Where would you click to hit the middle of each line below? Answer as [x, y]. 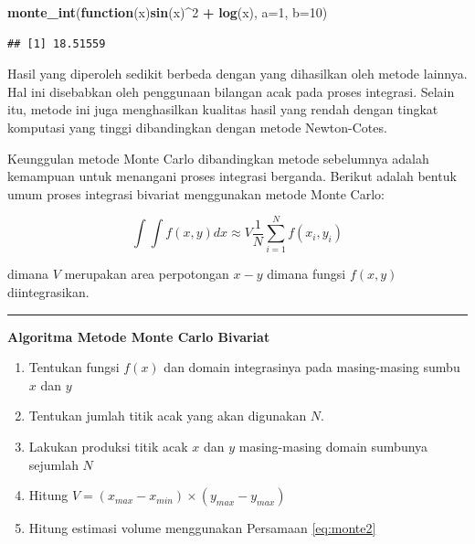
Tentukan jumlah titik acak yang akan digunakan [168, 416]
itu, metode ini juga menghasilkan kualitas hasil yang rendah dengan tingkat [223, 109]
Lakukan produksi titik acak [108, 447]
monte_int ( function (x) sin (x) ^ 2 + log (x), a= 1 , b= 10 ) [168, 12]
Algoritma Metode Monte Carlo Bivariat [139, 336]
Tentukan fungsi [74, 367]
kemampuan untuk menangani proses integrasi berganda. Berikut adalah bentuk [232, 176]
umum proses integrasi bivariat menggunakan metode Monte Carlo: [196, 193]
